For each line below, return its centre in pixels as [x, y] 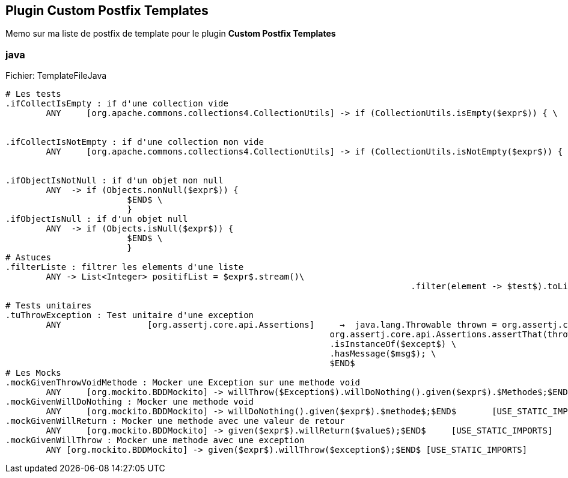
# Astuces [28, 258]
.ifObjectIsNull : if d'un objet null [97, 219]
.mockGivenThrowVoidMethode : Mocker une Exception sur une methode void [183, 383]
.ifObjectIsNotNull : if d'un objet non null [115, 181]
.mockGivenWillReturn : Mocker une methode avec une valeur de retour [175, 421]
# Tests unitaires [49, 306]
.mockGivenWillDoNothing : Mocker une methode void [130, 402]
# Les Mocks [33, 373]
